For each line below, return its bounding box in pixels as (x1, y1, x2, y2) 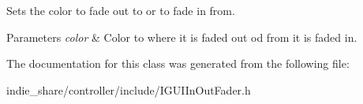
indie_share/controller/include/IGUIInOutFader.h (6, 81, 251, 98)
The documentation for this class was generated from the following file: (6, 55, 350, 72)
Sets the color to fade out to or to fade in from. (6, 2, 235, 18)
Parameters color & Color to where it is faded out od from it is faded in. (6, 28, 357, 45)
